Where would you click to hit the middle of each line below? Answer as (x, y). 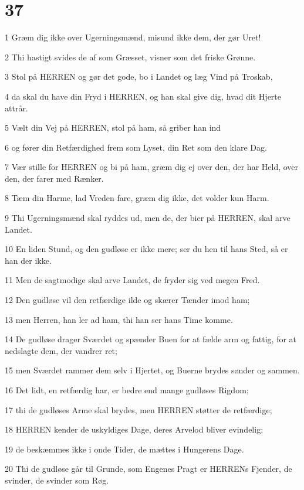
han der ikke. (28, 260)
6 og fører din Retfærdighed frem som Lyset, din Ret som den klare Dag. (136, 147)
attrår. (16, 108)
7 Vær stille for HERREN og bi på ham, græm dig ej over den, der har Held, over (152, 167)
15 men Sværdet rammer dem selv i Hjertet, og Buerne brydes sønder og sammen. (152, 370)
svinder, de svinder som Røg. (57, 480)
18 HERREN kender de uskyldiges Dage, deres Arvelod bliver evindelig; (134, 429)
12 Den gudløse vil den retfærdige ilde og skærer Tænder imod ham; (127, 300)
